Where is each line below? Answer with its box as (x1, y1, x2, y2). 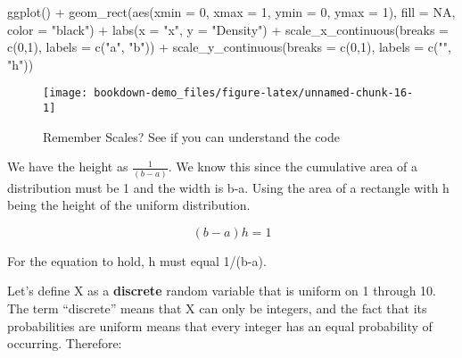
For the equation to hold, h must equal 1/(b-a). (7, 251, 267, 270)
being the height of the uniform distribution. (7, 196, 251, 214)
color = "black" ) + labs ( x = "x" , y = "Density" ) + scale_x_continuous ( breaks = (7, 20, 450, 38)
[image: (43, 87, 88, 100)
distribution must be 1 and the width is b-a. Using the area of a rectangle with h (7, 178, 450, 196)
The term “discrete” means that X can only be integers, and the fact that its (7, 298, 427, 317)
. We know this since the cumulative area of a (168, 157, 418, 176)
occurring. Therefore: (7, 334, 122, 353)
